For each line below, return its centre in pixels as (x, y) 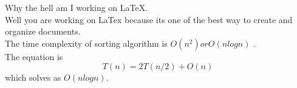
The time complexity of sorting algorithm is (86, 43)
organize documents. (43, 31)
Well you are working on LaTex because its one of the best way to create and (149, 19)
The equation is (34, 56)
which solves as (33, 77)
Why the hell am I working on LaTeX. (77, 7)
